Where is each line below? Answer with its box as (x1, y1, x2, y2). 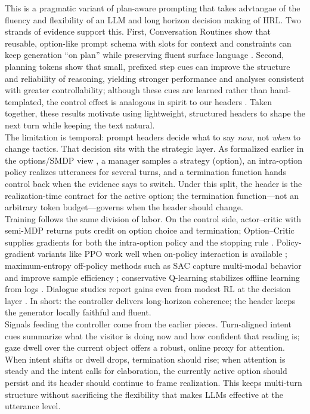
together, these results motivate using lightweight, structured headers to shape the (5, 107, 305, 119)
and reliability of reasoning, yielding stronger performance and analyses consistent (5, 72, 305, 84)
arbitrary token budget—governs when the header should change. (5, 201, 243, 213)
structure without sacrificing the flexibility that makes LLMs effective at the (5, 388, 284, 400)
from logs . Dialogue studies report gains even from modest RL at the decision (5, 283, 291, 295)
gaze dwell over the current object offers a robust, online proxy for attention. (5, 341, 285, 354)
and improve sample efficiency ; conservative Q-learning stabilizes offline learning (5, 271, 300, 283)
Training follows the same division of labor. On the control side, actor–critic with (5, 212, 302, 225)
